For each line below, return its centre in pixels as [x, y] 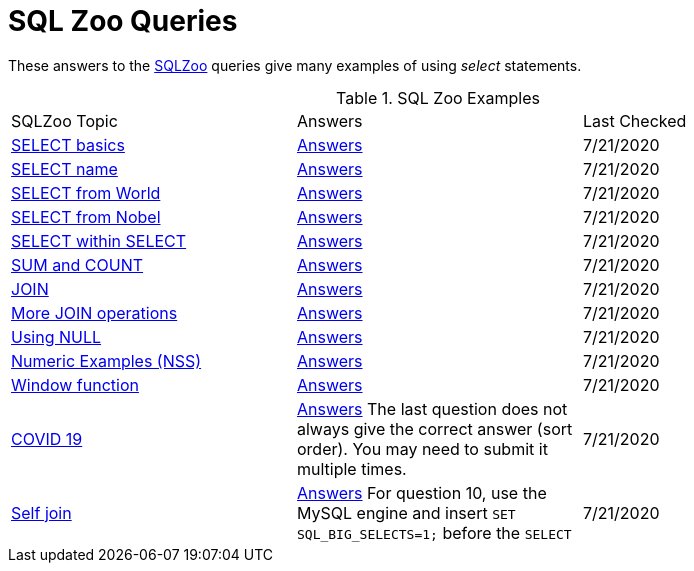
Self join [41, 512]
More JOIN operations [94, 312]
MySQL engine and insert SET [406, 512]
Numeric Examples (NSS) [106, 360]
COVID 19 [47, 438]
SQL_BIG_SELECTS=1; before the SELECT [434, 532]
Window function [75, 384]
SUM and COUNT [77, 264]
